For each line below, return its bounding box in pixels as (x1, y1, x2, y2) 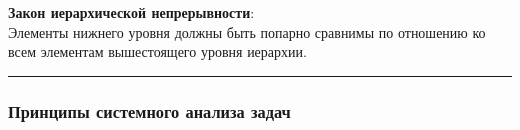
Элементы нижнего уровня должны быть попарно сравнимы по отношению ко (8, 21, 486, 42)
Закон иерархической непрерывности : (8, 2, 255, 22)
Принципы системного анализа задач (8, 98, 291, 123)
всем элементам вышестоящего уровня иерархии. (8, 41, 307, 62)
